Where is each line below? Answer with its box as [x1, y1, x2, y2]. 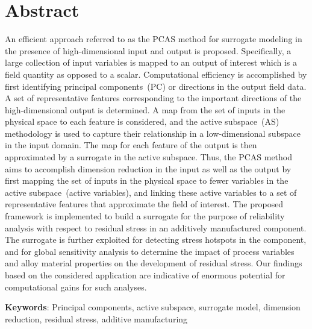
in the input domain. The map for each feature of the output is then [5, 139, 257, 151]
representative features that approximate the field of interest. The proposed [5, 198, 284, 210]
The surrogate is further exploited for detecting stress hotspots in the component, [5, 233, 307, 246]
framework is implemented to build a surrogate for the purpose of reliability [5, 210, 285, 222]
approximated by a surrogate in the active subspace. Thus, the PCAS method [5, 151, 293, 163]
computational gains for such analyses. [5, 280, 147, 293]
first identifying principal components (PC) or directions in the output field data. [5, 80, 307, 92]
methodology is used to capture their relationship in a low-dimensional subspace [5, 127, 301, 139]
